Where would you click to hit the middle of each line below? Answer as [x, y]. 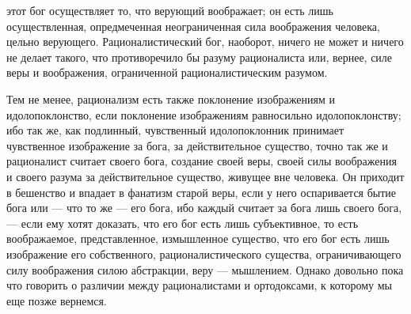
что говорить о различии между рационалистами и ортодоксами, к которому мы [199, 285]
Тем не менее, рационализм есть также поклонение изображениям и [171, 98]
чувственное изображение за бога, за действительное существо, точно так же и [197, 145]
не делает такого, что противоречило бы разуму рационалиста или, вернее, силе [200, 57]
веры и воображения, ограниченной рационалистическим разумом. [167, 72]
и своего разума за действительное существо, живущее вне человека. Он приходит [205, 176]
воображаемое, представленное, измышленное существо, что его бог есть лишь [198, 238]
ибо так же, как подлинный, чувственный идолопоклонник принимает [175, 130]
